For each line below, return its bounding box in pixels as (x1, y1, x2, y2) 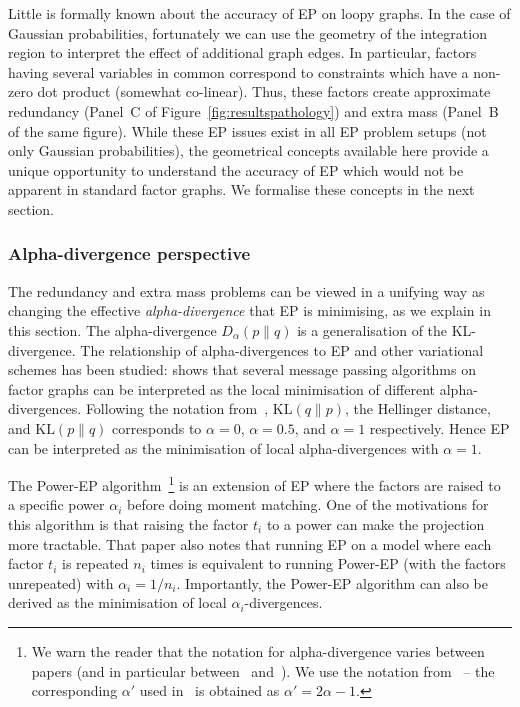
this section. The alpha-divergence (8, 319, 217, 340)
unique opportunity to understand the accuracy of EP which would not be (8, 159, 464, 180)
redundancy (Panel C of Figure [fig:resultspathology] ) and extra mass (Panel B (8, 100, 499, 121)
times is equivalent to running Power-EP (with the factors (150, 553, 506, 574)
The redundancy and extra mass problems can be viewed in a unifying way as (8, 280, 485, 301)
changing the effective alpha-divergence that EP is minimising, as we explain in (8, 300, 491, 321)
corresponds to (112, 417, 202, 438)
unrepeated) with (8, 572, 114, 593)
